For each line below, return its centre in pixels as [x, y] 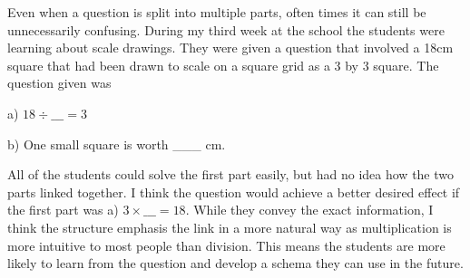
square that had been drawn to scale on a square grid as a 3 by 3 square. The [223, 65]
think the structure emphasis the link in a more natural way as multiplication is [230, 227]
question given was [59, 83]
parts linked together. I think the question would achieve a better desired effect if [234, 192]
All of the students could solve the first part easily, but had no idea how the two [231, 174]
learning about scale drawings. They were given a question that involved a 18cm [230, 48]
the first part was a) [63, 210]
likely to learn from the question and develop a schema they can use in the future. [235, 263]
